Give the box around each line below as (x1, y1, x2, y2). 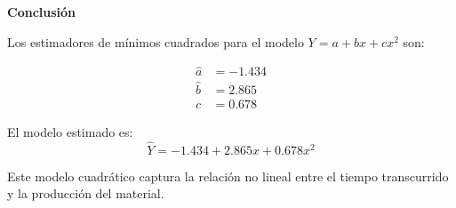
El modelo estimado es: (7, 122, 133, 140)
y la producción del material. (7, 184, 164, 203)
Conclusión (7, 3, 76, 20)
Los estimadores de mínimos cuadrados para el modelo (7, 32, 304, 51)
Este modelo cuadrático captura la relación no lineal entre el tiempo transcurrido (7, 166, 449, 185)
